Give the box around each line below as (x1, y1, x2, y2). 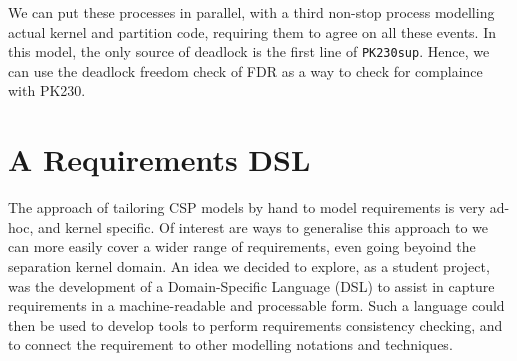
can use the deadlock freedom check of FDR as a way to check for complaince (8, 60, 483, 81)
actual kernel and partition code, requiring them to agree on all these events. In (8, 21, 497, 42)
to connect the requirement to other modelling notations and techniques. (8, 334, 453, 355)
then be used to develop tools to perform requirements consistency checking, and (8, 314, 503, 335)
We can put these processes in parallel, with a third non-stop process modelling (8, 2, 495, 22)
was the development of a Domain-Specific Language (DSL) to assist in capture (8, 275, 495, 296)
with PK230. (8, 80, 86, 101)
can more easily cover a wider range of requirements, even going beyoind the (8, 236, 476, 257)
